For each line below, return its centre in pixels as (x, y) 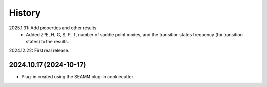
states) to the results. (47, 42)
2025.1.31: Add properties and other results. (54, 28)
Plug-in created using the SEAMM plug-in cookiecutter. (78, 76)
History (25, 13)
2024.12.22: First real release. (39, 50)
